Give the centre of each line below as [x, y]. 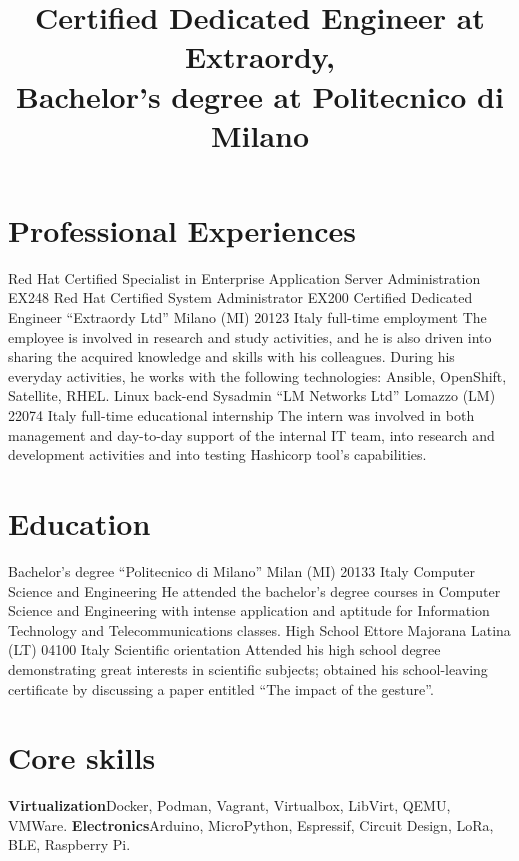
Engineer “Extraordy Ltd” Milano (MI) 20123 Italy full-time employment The [247, 317]
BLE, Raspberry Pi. [69, 844]
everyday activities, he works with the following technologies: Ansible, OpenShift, [257, 375]
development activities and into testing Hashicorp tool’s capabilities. [217, 454]
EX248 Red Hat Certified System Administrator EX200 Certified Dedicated [240, 297]
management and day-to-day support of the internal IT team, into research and [251, 434]
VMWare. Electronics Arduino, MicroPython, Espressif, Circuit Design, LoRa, [251, 824]
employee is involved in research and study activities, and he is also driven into [250, 336]
